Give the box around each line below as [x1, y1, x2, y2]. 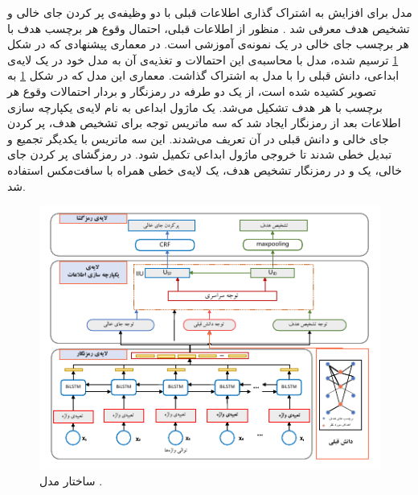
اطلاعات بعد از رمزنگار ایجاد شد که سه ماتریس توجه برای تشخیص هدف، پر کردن [7, 114, 401, 131]
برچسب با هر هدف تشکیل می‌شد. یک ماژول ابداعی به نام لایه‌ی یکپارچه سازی [7, 98, 383, 115]
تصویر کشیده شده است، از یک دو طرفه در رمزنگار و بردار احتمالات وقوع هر [7, 82, 376, 99]
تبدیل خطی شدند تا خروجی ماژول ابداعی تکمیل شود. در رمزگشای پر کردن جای [7, 146, 392, 163]
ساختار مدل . [39, 472, 103, 489]
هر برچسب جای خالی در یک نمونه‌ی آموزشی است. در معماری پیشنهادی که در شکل [7, 35, 409, 52]
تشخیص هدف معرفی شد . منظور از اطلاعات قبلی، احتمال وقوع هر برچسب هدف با [7, 19, 410, 36]
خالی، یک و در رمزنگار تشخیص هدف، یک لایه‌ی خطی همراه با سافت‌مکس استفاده [7, 161, 402, 178]
